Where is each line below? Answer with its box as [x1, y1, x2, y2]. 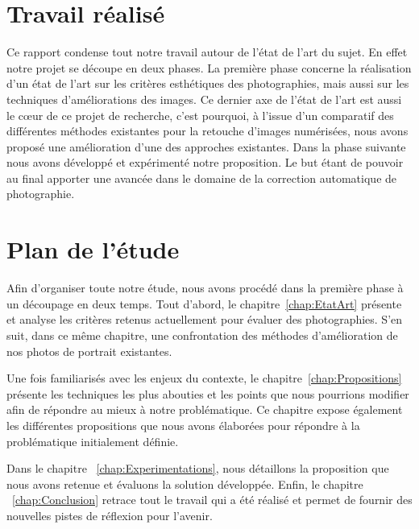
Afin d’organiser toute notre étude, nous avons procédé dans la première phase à [6, 279, 404, 296]
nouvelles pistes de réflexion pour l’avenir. [6, 506, 213, 523]
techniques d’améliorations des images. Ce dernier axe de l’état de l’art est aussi [6, 90, 402, 107]
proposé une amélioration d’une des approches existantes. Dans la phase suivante [6, 138, 406, 155]
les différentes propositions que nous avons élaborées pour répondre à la [6, 416, 360, 433]
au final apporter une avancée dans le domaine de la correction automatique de [6, 169, 397, 186]
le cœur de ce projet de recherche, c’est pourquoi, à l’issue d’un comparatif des [6, 106, 394, 123]
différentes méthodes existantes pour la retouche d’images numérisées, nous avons [6, 122, 409, 139]
